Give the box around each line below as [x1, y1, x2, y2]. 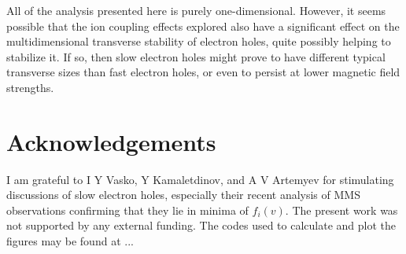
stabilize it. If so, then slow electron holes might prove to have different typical [6, 48, 386, 64]
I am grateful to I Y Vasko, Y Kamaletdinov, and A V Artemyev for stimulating [6, 171, 394, 187]
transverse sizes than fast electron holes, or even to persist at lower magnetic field [6, 64, 400, 80]
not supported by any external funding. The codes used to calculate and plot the [6, 217, 397, 234]
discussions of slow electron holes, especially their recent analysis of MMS [6, 186, 360, 203]
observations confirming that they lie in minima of [6, 201, 249, 218]
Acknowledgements [6, 125, 216, 157]
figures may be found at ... [6, 233, 134, 249]
